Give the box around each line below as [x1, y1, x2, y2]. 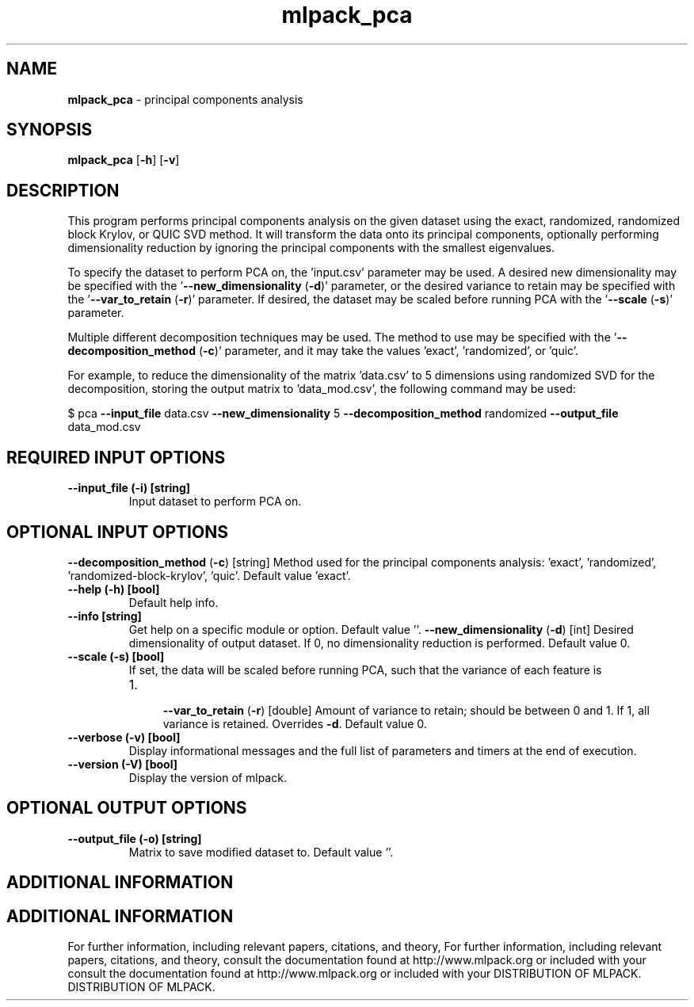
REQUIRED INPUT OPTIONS [6, 447, 226, 467]
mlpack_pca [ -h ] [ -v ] [67, 153, 180, 167]
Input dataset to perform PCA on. [128, 494, 302, 509]
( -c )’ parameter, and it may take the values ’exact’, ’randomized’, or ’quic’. [198, 344, 579, 358]
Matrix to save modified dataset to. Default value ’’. [128, 845, 394, 859]
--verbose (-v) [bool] [67, 730, 181, 744]
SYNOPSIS [6, 120, 93, 140]
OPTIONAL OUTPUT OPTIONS [6, 798, 247, 818]
